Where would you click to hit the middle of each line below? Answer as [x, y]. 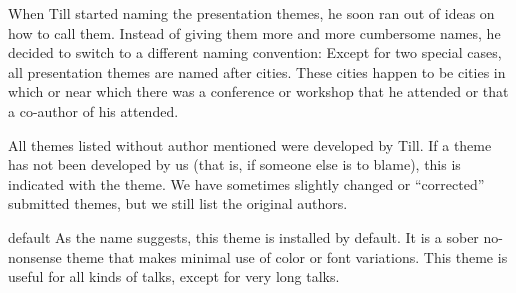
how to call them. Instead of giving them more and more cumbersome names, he [254, 32]
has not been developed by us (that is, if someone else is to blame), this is [234, 164]
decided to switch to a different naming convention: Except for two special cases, [255, 52]
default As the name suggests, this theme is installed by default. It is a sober [243, 236]
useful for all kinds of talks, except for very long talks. [174, 276]
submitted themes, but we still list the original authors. [178, 203]
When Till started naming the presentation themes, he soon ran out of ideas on [251, 13]
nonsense [35, 256]
